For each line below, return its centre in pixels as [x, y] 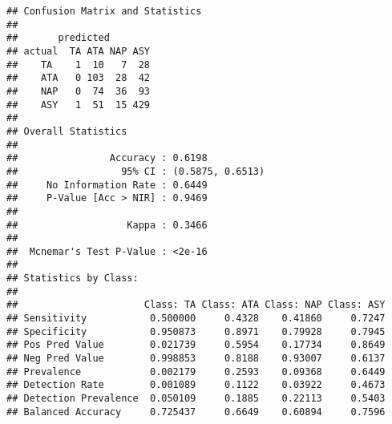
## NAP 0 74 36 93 [78, 91]
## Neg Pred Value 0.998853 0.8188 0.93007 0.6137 [196, 359]
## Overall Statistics [67, 131]
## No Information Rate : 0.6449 [107, 185]
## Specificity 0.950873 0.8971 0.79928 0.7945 [196, 331]
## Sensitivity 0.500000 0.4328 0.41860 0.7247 [196, 319]
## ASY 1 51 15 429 [78, 105]
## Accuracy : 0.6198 [107, 158]
